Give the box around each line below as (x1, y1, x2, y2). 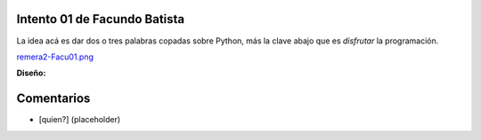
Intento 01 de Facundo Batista (16, 12, 185, 27)
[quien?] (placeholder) (38, 114, 121, 125)
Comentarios (16, 91, 91, 106)
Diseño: (16, 67, 46, 79)
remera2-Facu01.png (16, 51, 94, 62)
